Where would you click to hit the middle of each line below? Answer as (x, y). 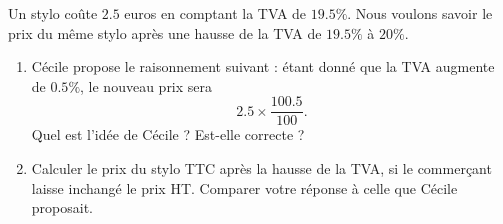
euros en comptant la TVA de (215, 13)
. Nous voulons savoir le (420, 13)
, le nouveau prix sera (146, 85)
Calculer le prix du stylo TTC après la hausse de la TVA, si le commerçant (261, 168)
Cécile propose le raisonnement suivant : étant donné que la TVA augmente (263, 66)
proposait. (62, 207)
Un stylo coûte (53, 13)
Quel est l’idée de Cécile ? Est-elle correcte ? (168, 134)
